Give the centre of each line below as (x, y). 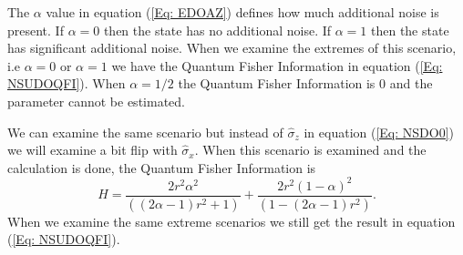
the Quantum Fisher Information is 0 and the (305, 83)
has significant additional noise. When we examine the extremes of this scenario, (232, 48)
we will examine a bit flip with (93, 150)
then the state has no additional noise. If (217, 30)
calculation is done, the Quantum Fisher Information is (162, 167)
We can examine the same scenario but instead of (145, 132)
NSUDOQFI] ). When (67, 83)
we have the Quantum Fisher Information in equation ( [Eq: (277, 65)
